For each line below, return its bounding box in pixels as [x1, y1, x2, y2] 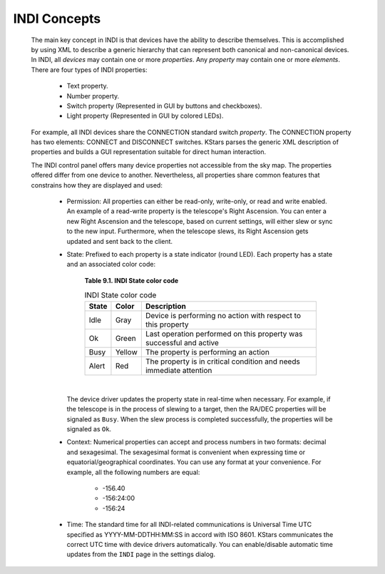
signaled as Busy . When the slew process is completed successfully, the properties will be [66, 414, 333, 424]
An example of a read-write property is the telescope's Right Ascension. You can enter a [66, 207, 327, 215]
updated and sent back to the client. [66, 237, 173, 245]
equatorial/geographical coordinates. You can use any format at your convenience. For [66, 458, 322, 466]
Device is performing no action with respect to [145, 310, 302, 320]
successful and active [145, 337, 219, 347]
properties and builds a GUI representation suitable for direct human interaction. [31, 148, 267, 156]
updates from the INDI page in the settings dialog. [66, 550, 215, 559]
